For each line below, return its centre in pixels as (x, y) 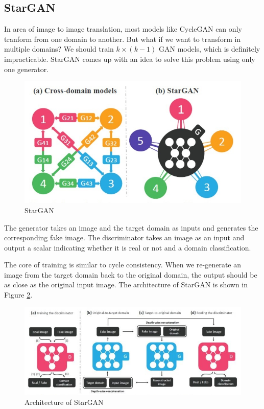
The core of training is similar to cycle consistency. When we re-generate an (123, 265)
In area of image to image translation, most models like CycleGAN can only (123, 29)
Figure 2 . (18, 295)
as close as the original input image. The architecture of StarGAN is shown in (126, 285)
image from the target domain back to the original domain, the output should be (131, 274)
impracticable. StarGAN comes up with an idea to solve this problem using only (130, 59)
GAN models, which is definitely (209, 49)
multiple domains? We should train (59, 49)
